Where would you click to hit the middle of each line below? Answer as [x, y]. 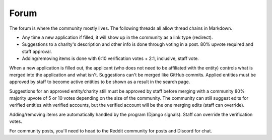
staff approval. [37, 51]
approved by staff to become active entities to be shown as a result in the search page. [100, 82]
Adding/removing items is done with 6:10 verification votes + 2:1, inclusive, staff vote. [110, 58]
